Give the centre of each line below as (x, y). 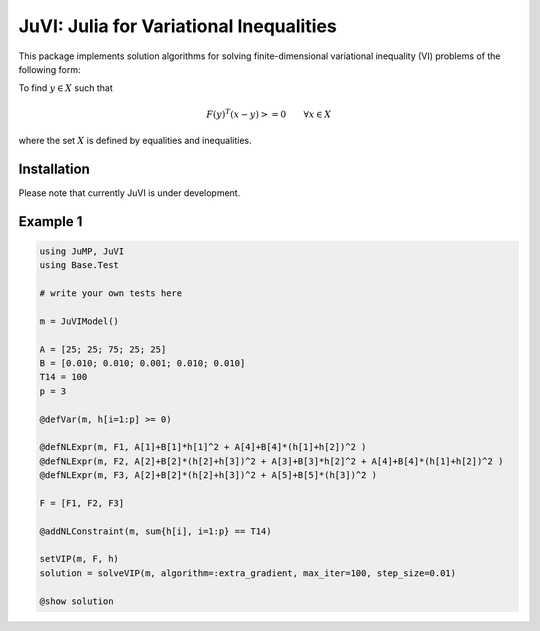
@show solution (76, 601)
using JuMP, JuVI (82, 251)
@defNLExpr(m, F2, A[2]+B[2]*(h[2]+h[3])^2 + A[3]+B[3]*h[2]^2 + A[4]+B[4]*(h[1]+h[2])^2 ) (271, 461)
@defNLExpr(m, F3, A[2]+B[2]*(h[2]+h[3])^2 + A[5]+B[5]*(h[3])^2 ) (208, 475)
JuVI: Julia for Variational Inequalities (177, 26)
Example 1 (50, 221)
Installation (54, 168)
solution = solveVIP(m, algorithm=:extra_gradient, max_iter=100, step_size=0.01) (248, 573)
